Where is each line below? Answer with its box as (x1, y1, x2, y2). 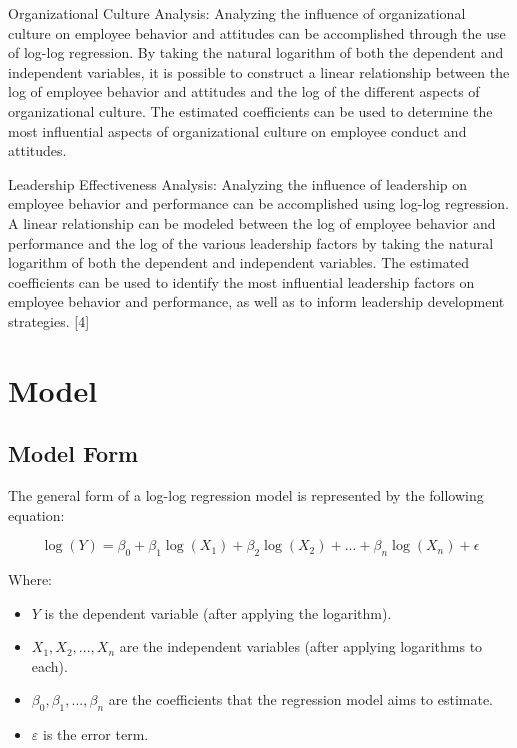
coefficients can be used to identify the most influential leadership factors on (8, 271, 475, 292)
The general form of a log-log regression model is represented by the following (8, 485, 484, 506)
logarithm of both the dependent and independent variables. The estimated (8, 252, 470, 273)
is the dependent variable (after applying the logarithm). (44, 602, 392, 623)
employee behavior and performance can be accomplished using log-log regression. (8, 193, 509, 214)
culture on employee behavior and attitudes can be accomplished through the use (8, 22, 506, 43)
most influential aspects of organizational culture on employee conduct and (8, 120, 467, 141)
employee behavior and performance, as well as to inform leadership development (8, 291, 505, 312)
